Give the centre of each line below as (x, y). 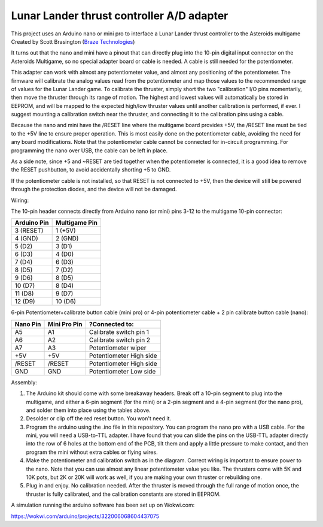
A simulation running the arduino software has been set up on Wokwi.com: (103, 505)
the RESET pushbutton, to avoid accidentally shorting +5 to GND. (91, 170)
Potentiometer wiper (118, 348)
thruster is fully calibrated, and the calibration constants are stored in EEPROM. (124, 494)
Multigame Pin (77, 223)
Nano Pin (28, 324)
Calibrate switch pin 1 (119, 332)
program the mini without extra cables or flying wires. (92, 452)
